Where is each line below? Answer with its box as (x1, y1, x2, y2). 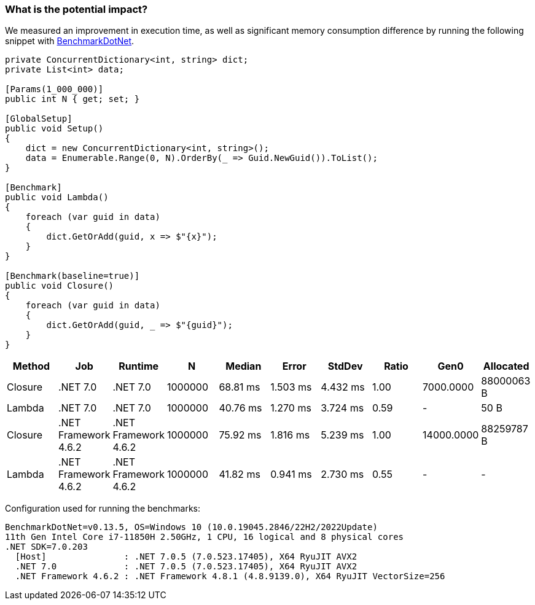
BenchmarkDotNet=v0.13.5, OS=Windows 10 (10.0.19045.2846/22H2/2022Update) (5, 522, 378, 533)
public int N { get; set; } (5, 94, 140, 104)
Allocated (483, 360, 529, 373)
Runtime (119, 360, 159, 373)
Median (225, 360, 262, 373)
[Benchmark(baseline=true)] (5, 271, 140, 281)
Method (12, 360, 50, 373)
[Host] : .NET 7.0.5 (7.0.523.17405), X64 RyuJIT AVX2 (15, 552, 357, 562)
